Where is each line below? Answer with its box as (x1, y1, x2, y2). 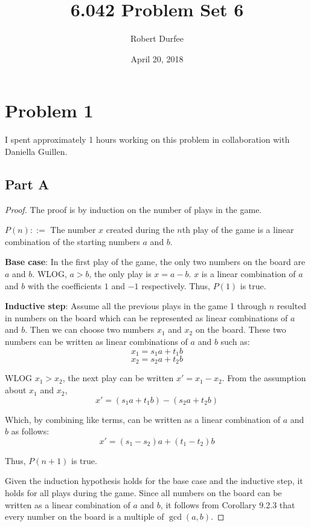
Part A (5, 174, 50, 193)
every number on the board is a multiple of (5, 510, 164, 523)
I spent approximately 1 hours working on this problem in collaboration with (5, 133, 290, 146)
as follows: (11, 425, 50, 437)
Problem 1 (5, 98, 94, 123)
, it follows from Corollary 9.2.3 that (160, 498, 295, 511)
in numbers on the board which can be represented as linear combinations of (5, 311, 288, 324)
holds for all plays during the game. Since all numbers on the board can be (5, 486, 282, 499)
